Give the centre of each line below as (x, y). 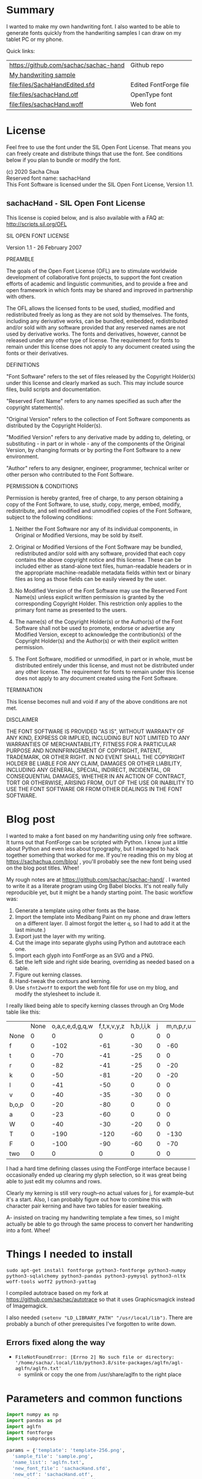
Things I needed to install (70, 1254)
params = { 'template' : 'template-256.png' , (66, 1450)
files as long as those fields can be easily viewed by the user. (91, 579)
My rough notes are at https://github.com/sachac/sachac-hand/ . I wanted (98, 879)
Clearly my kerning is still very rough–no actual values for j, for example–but (100, 1193)
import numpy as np (32, 1415)
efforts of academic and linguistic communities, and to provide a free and (97, 284)
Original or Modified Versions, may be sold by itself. (79, 535)
